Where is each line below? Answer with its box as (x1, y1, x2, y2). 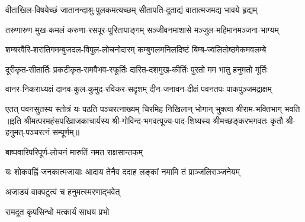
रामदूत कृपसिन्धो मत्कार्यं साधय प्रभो (5, 205, 110, 217)
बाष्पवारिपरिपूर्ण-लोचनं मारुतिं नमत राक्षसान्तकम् (5, 145, 143, 158)
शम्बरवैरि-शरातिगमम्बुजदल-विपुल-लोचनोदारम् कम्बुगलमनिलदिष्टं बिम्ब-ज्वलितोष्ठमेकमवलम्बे (5, 43, 267, 56)
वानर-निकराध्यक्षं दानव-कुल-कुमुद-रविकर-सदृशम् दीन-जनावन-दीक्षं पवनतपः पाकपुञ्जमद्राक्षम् (5, 83, 272, 95)
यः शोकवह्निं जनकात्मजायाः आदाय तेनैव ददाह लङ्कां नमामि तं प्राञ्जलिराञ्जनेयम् (5, 165, 240, 178)
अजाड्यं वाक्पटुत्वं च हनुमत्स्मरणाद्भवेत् (5, 185, 120, 197)
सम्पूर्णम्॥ (52, 126, 79, 138)
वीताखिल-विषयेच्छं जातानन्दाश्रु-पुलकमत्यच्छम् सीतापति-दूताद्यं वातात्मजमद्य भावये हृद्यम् (5, 4, 258, 15)
